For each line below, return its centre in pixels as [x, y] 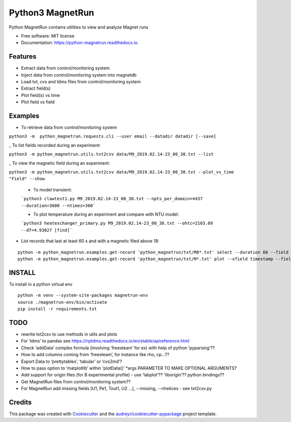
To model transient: [53, 189]
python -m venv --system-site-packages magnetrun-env [83, 295]
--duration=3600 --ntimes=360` [58, 205]
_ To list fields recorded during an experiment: [55, 145]
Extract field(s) [36, 88]
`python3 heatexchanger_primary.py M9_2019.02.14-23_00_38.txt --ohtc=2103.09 [117, 223]
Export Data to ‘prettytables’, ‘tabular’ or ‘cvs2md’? [72, 361]
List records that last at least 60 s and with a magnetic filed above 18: [90, 241]
